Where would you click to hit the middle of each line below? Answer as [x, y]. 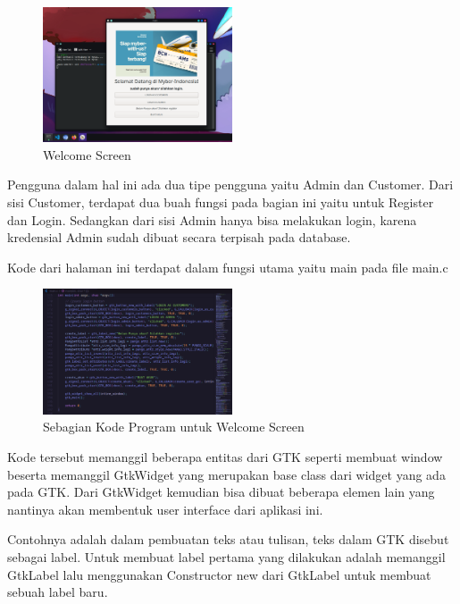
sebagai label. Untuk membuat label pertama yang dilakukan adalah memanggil [226, 557]
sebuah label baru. [58, 592]
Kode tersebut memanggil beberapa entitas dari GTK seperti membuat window [225, 457]
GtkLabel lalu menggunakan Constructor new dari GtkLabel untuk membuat [219, 574]
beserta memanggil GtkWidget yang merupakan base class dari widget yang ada [226, 474]
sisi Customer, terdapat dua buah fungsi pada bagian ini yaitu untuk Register [221, 201]
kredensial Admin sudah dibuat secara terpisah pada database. [179, 237]
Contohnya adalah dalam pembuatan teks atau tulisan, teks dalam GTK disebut [228, 539]
